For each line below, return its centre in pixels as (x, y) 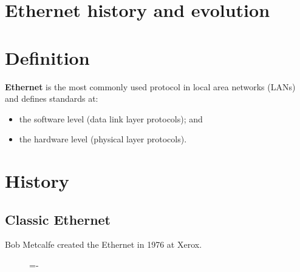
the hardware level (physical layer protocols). (103, 139)
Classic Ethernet (58, 219)
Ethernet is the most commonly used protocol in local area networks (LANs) (150, 86)
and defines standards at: (52, 98)
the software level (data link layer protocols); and (111, 118)
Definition (47, 57)
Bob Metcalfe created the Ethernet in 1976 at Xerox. (104, 244)
